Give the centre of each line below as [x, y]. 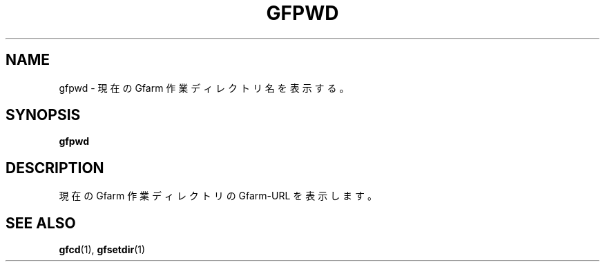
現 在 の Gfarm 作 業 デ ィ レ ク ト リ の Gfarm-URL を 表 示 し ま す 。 [218, 196]
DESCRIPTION [55, 168]
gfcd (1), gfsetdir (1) [102, 250]
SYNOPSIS [43, 115]
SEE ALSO [41, 223]
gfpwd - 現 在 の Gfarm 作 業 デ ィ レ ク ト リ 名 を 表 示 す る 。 [204, 88]
